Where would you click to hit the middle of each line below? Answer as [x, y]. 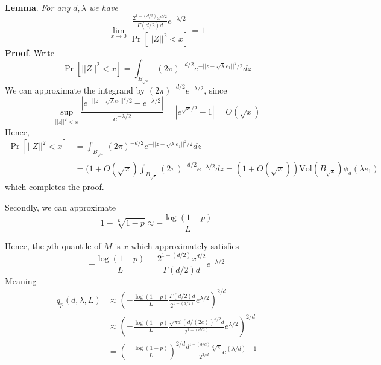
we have [103, 7]
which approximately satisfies [185, 245]
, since [216, 90]
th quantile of [76, 245]
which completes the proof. [55, 187]
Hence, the [24, 245]
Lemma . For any [38, 7]
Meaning [21, 280]
